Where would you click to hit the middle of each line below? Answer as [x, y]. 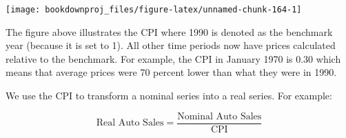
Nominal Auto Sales [220, 116]
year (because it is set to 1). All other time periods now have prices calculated [171, 45]
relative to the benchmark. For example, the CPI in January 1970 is [149, 58]
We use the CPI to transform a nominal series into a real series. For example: [169, 96]
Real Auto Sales [130, 123]
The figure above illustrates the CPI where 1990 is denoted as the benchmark [169, 31]
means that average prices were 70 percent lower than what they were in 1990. [171, 72]
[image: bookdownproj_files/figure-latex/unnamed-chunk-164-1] [154, 10]
